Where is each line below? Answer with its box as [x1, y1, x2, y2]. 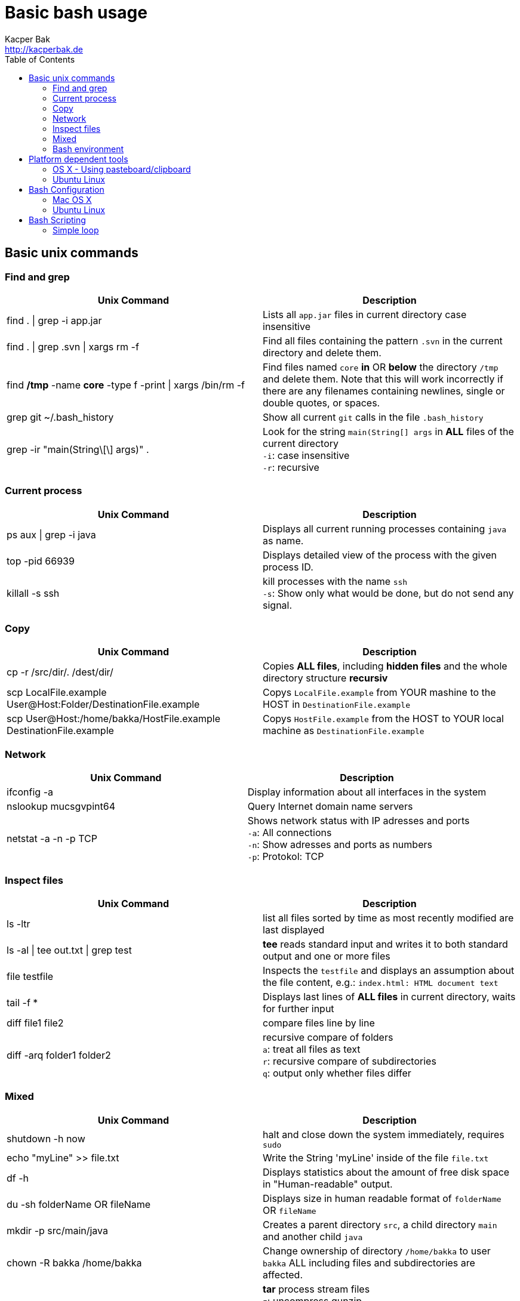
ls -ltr [7, 917, 30, 930]
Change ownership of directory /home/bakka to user [263, 1244, 491, 1257]
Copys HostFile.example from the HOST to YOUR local [263, 713, 504, 725]
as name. [263, 534, 304, 547]
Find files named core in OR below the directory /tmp [263, 360, 499, 373]
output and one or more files [263, 949, 390, 962]
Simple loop [53, 224, 99, 235]
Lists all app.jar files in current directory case [263, 308, 467, 320]
